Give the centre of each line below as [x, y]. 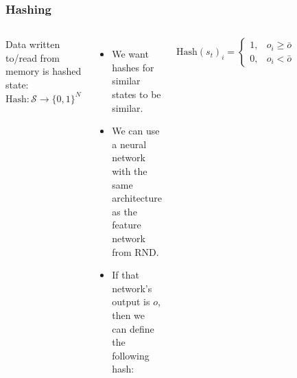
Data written [33, 44]
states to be [136, 94]
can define [133, 328]
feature [127, 225]
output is [131, 302]
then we [129, 315]
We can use [136, 131]
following [131, 355]
